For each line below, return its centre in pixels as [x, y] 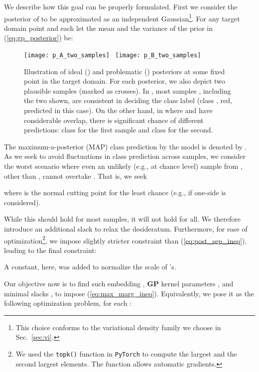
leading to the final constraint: [50, 250]
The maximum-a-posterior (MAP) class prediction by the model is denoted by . [126, 146]
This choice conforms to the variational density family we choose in [118, 327]
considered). [22, 202]
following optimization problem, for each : [68, 303]
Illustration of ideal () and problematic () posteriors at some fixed [125, 71]
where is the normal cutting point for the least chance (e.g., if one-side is [115, 192]
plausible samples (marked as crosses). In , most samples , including [128, 90]
